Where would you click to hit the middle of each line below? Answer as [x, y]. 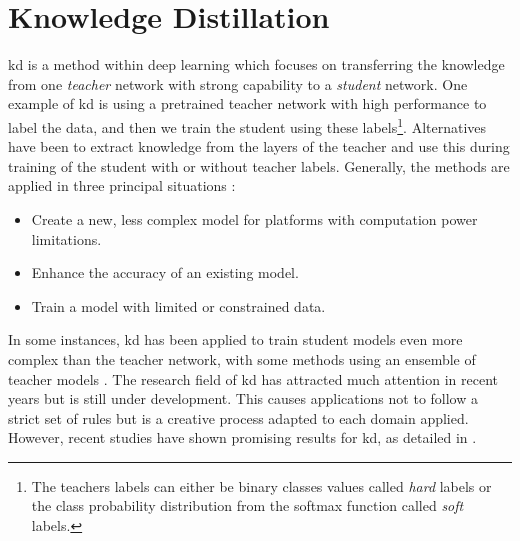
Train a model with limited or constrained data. [178, 305]
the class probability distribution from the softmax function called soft [247, 505]
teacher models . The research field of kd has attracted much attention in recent [253, 378]
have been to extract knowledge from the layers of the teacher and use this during [259, 146]
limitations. [66, 238]
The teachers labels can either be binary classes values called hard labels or [261, 485]
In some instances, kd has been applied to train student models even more [235, 339]
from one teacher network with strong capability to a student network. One [238, 83]
